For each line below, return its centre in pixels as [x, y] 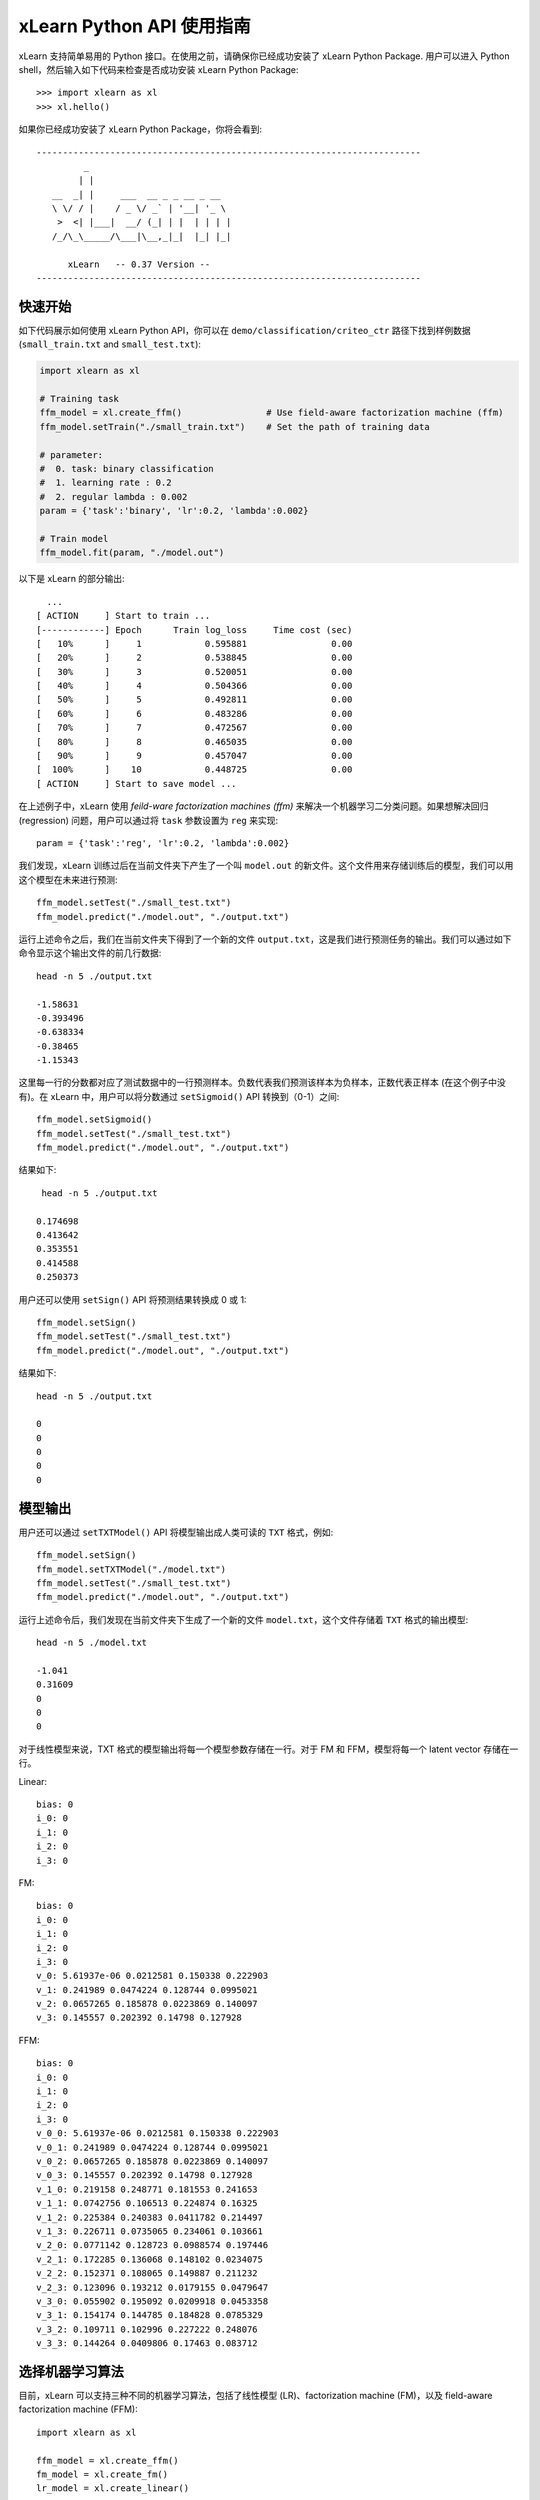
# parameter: [71, 454]
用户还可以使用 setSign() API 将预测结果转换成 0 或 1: [132, 1299]
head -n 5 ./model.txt [92, 1643]
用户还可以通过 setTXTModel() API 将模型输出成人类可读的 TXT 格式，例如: [176, 1532]
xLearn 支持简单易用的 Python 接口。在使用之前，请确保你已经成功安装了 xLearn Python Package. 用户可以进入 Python [264, 56]
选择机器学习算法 [71, 2371]
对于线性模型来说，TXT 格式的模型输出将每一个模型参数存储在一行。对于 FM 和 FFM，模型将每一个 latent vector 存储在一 [268, 1749]
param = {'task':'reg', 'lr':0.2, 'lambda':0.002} [163, 843]
